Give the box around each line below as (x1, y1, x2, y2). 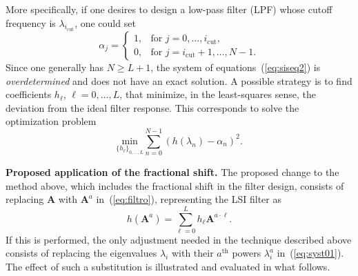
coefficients (6, 87, 52, 101)
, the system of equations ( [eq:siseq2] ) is (150, 60, 321, 75)
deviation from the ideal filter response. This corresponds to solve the (6, 100, 299, 115)
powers (232, 246, 261, 260)
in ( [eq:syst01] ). (277, 246, 344, 260)
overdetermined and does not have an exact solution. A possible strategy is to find (6, 73, 352, 88)
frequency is (6, 15, 56, 30)
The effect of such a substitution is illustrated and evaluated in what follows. (6, 259, 330, 274)
